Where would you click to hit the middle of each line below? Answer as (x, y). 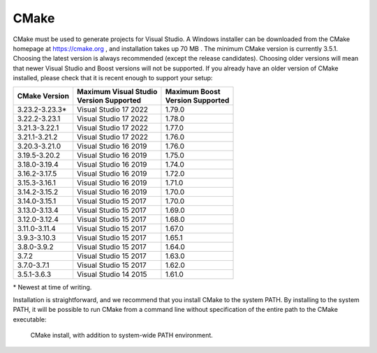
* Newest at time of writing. (52, 287)
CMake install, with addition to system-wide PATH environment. (121, 336)
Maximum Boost (193, 91)
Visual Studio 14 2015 (112, 274)
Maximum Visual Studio (117, 91)
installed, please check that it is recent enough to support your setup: (113, 78)
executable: (30, 319)
